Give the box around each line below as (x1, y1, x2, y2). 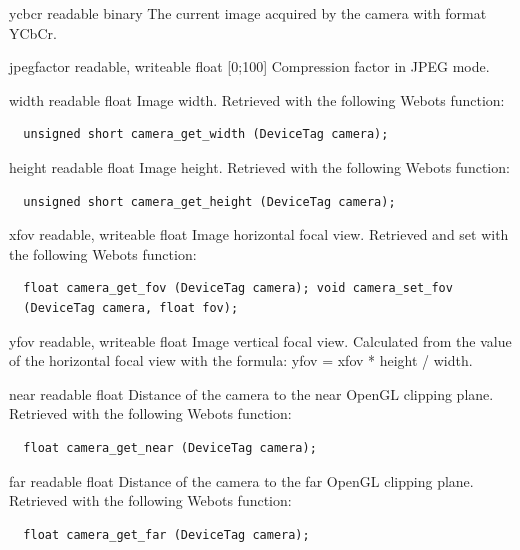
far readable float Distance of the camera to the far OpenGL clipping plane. (9, 470, 474, 491)
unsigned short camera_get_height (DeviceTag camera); (23, 194, 396, 209)
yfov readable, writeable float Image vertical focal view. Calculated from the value (9, 330, 512, 351)
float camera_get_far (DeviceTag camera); (23, 527, 310, 542)
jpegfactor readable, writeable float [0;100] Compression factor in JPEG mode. (9, 56, 490, 77)
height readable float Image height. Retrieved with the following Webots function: (9, 156, 510, 177)
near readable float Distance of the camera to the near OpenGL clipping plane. (9, 383, 494, 404)
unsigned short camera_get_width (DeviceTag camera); (23, 127, 389, 142)
